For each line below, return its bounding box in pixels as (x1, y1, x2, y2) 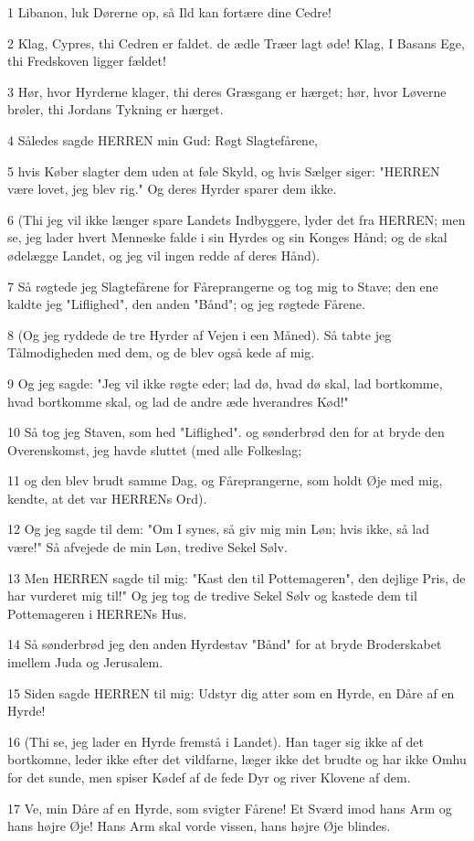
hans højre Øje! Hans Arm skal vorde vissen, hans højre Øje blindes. (7, 816, 391, 836)
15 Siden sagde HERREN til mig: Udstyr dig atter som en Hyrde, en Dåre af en (7, 683, 455, 702)
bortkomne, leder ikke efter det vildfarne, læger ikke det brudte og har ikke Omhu (7, 750, 467, 769)
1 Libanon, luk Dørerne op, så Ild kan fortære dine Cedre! (7, 3, 332, 21)
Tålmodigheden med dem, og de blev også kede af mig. (7, 343, 315, 362)
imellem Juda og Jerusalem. (7, 653, 163, 672)
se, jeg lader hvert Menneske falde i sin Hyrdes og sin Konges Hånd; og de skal (7, 228, 448, 247)
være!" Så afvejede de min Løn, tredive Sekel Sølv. (7, 538, 288, 557)
